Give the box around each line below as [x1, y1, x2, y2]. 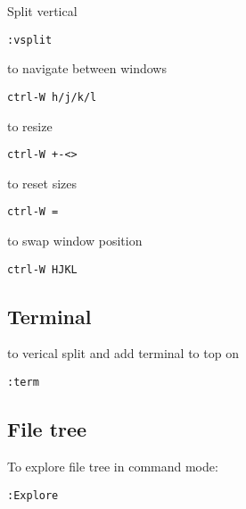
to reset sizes [7, 173, 78, 192]
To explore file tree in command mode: [7, 456, 218, 475]
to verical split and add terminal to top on [7, 344, 239, 363]
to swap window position [7, 231, 143, 249]
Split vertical [7, 2, 78, 20]
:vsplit [7, 33, 53, 46]
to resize [7, 116, 53, 135]
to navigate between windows [7, 59, 167, 78]
